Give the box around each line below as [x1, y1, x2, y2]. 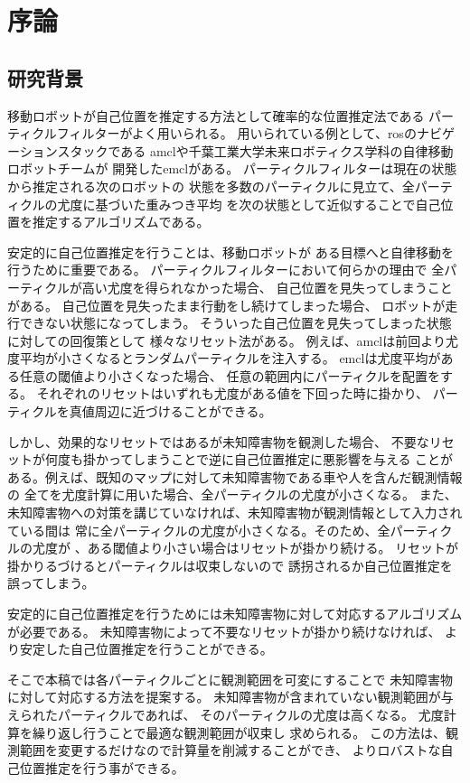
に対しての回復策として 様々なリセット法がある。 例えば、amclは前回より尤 [7, 331, 458, 350]
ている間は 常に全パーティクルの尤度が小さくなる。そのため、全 [7, 520, 390, 539]
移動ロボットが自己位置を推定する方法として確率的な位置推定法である [7, 106, 425, 125]
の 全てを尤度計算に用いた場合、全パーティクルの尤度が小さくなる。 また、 [7, 485, 457, 504]
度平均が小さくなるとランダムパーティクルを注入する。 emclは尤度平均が [7, 349, 441, 368]
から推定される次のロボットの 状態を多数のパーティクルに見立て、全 [7, 176, 415, 195]
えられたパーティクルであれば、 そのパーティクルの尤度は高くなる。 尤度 [7, 704, 444, 723]
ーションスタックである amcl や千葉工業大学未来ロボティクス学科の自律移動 [7, 141, 454, 160]
